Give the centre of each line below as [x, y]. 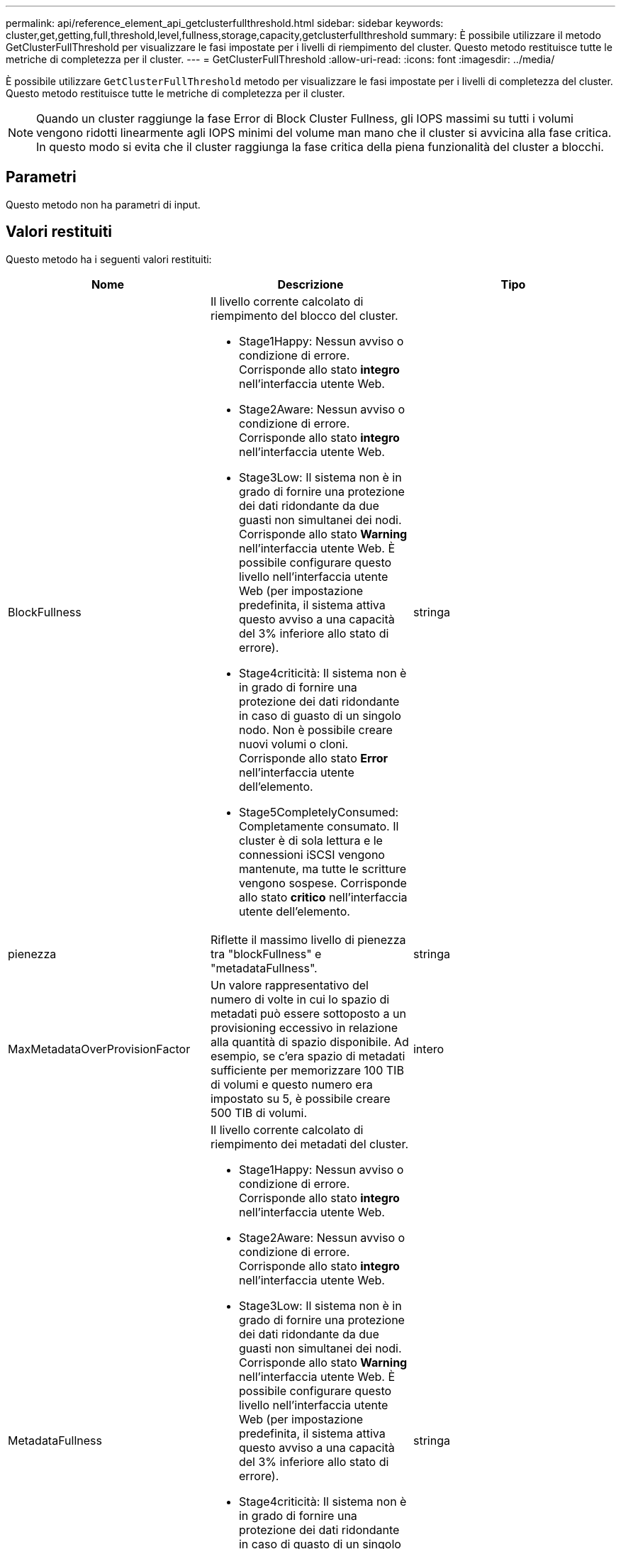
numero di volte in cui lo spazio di [300, 999]
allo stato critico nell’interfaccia [323, 897]
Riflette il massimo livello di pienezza [308, 939]
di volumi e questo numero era [291, 1084]
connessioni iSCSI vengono [312, 854]
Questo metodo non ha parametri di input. [103, 204]
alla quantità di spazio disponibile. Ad [309, 1042]
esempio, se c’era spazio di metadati [308, 1056]
